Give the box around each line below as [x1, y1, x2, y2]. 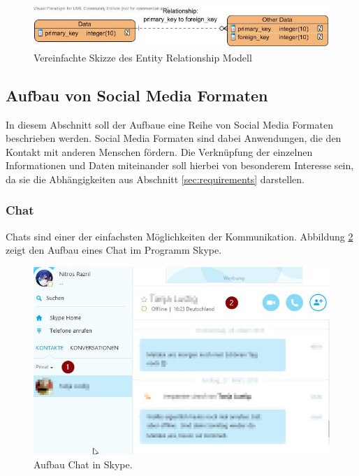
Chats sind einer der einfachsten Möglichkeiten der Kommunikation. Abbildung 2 [6, 229, 353, 243]
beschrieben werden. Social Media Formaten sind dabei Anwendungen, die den [6, 131, 342, 145]
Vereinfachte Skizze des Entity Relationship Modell [34, 50, 252, 64]
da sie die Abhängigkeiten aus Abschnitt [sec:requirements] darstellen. [6, 171, 305, 186]
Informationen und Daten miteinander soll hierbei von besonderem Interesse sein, [6, 158, 354, 173]
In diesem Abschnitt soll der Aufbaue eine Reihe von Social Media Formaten [6, 117, 333, 131]
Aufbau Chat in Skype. [34, 456, 133, 471]
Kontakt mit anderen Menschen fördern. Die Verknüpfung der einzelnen [6, 144, 313, 159]
